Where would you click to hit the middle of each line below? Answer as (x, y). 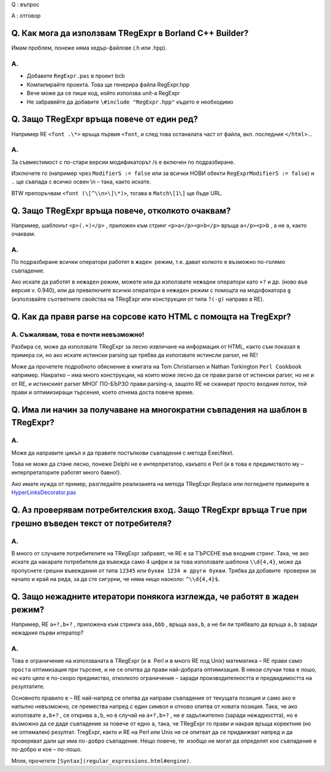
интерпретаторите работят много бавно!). (67, 473)
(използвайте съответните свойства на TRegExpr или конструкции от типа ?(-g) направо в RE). (138, 299)
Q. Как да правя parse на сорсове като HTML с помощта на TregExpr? (151, 316)
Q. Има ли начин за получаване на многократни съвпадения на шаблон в (159, 410)
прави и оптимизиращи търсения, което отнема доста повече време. (103, 392)
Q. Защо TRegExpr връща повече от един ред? (105, 119)
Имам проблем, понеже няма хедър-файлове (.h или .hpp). (89, 48)
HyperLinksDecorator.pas (44, 492)
